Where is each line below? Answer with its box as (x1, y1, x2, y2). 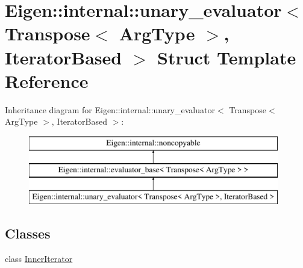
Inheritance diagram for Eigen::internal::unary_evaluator (5, 103, 215, 116)
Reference (5, 68, 89, 93)
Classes (5, 224, 51, 243)
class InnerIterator (5, 252, 73, 265)
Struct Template (157, 45, 296, 69)
